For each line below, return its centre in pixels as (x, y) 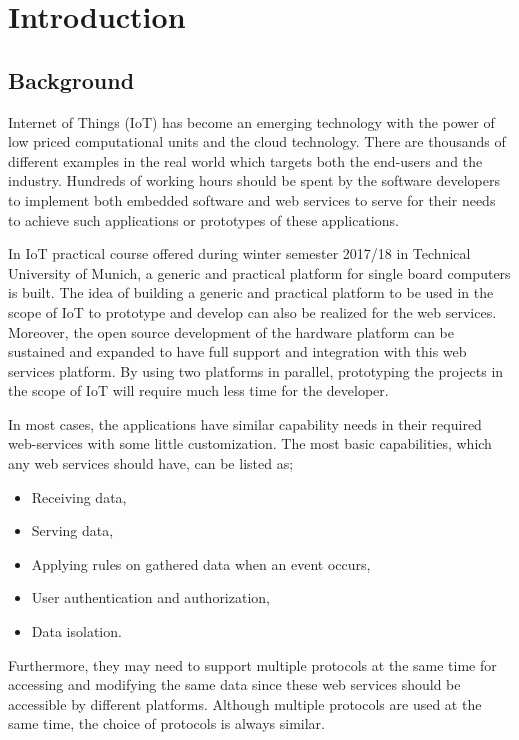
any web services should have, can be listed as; (151, 463)
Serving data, (72, 530)
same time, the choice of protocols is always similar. (166, 723)
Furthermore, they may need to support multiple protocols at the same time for (252, 664)
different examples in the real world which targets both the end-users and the (245, 160)
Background (71, 79)
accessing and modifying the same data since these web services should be (234, 684)
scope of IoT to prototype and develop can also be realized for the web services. (252, 311)
